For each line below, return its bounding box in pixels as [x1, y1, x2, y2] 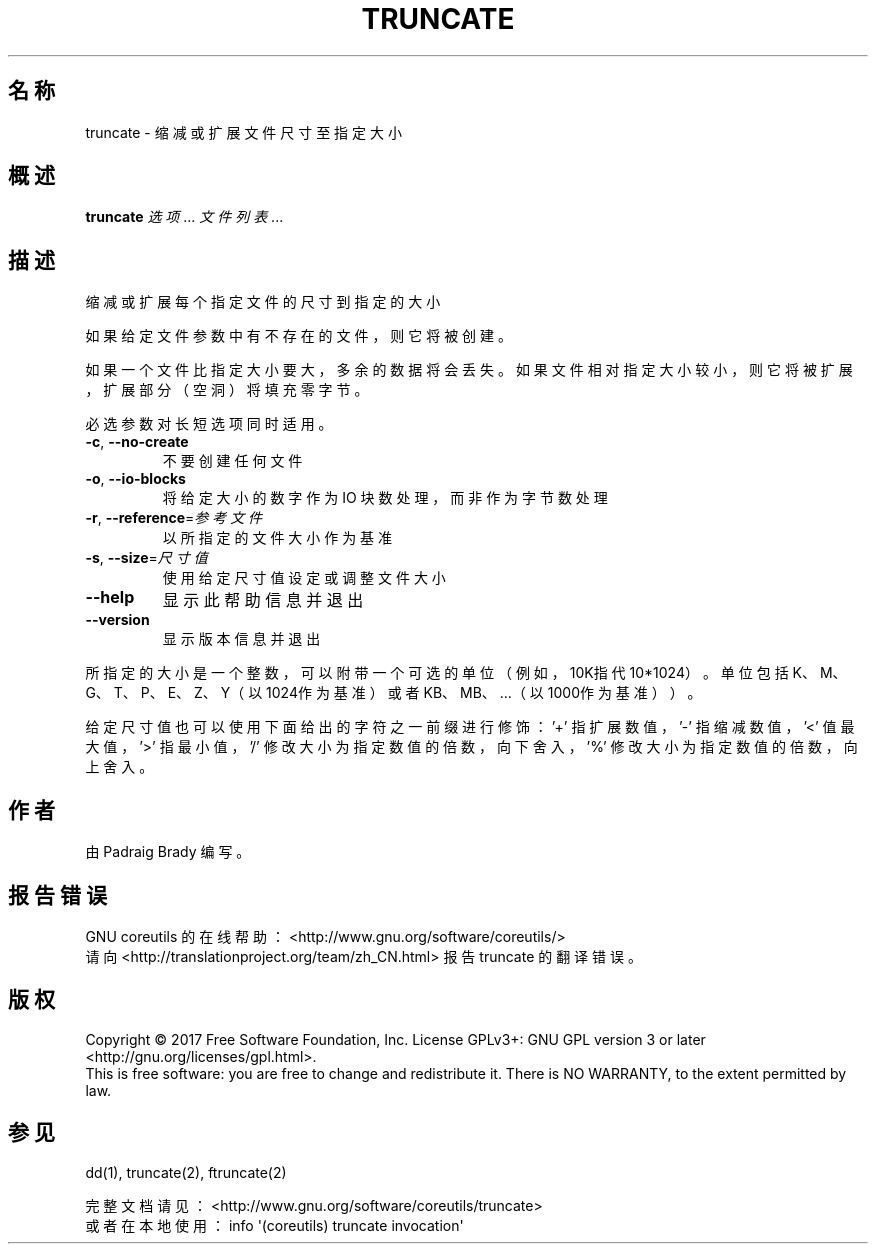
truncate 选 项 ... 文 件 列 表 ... [85, 208, 284, 226]
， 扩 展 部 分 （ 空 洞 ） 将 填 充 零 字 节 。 [85, 381, 369, 399]
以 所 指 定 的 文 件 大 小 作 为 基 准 [162, 529, 393, 547]
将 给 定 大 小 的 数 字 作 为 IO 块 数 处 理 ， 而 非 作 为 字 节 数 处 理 [162, 489, 608, 507]
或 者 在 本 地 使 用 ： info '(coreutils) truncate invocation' [85, 1216, 464, 1234]
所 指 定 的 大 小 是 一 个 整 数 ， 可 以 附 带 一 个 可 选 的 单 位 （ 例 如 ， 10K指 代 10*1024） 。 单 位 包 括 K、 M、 [85, 664, 847, 682]
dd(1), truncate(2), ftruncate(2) [85, 1163, 287, 1181]
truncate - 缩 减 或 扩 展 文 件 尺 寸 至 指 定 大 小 [85, 123, 402, 141]
